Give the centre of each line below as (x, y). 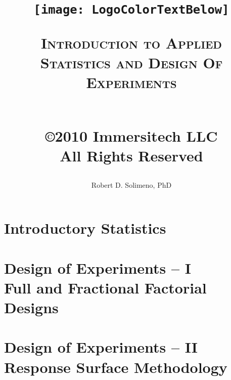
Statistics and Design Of (131, 62)
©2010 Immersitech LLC (131, 136)
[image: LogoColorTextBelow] (131, 10)
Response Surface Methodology (116, 367)
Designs (31, 307)
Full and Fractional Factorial (105, 287)
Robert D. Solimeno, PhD (131, 184)
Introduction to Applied (131, 42)
